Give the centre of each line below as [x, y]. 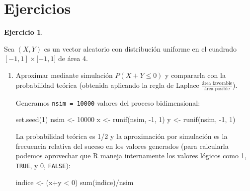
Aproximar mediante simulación [64, 75]
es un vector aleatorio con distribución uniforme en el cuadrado [140, 48]
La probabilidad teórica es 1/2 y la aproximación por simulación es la [122, 136]
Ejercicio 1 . [24, 32]
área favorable [217, 83]
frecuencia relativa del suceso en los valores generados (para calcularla [122, 146]
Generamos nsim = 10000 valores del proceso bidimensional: [108, 102]
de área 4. [73, 58]
